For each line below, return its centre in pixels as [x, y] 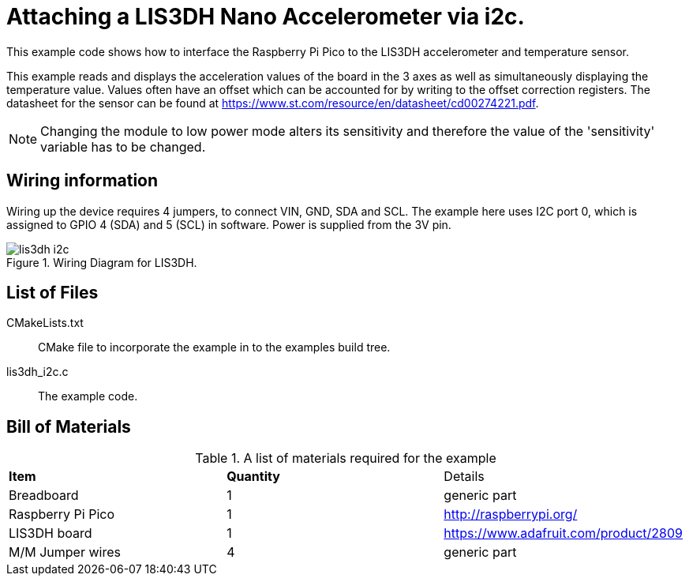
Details [464, 477]
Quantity [253, 477]
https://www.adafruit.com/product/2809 [563, 533]
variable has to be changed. [123, 146]
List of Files [52, 293]
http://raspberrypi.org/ [511, 514]
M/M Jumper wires [65, 552]
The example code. [88, 396]
